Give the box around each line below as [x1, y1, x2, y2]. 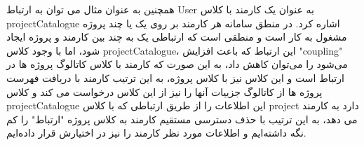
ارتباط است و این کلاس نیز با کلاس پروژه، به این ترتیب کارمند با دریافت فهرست [6, 70, 344, 85]
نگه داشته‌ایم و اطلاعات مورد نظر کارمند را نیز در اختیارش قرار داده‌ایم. [6, 125, 306, 140]
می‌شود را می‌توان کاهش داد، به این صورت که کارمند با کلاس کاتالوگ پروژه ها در [6, 57, 348, 71]
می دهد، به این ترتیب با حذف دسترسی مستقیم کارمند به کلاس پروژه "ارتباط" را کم [6, 111, 358, 126]
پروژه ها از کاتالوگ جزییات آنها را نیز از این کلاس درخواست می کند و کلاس [6, 84, 323, 99]
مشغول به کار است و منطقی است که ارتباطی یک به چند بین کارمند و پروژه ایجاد [6, 29, 347, 44]
